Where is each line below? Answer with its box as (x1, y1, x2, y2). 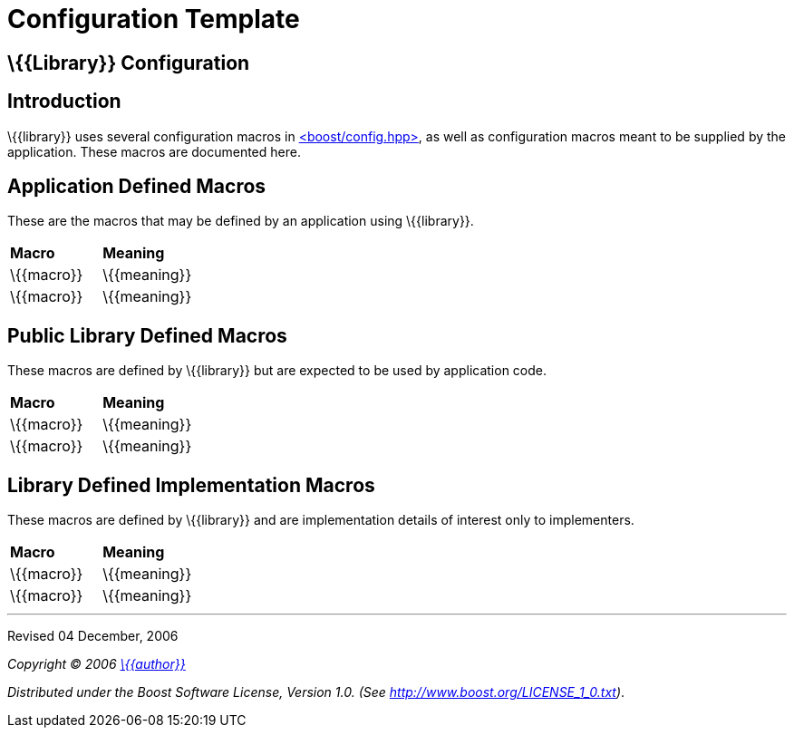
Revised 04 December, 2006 (7, 628, 179, 644)
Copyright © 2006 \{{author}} (7, 656, 186, 672)
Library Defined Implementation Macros (7, 473, 375, 497)
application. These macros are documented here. (7, 143, 301, 160)
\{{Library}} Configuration (7, 51, 250, 74)
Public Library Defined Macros (7, 324, 287, 347)
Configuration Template (7, 4, 300, 34)
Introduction (7, 90, 121, 113)
